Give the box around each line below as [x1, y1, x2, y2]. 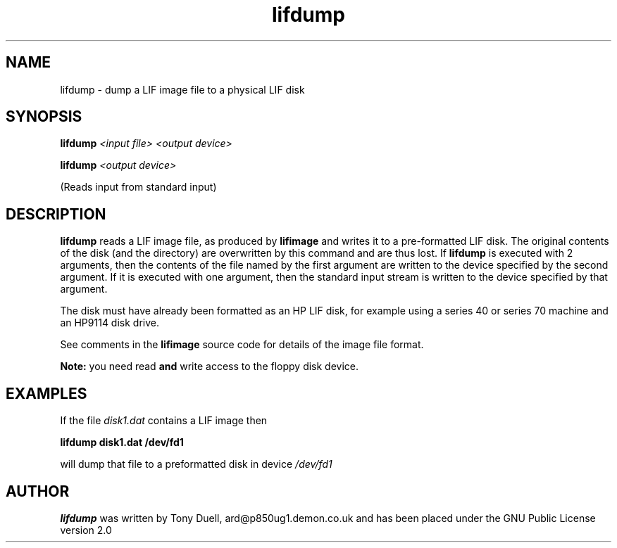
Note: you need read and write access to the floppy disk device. [60, 360, 359, 373]
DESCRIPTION [6, 205, 106, 223]
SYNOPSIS [6, 108, 82, 126]
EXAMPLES [6, 384, 87, 402]
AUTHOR [6, 482, 70, 500]
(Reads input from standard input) [60, 181, 217, 193]
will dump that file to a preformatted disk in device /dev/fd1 [60, 458, 332, 471]
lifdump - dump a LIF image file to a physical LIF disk [60, 83, 305, 96]
